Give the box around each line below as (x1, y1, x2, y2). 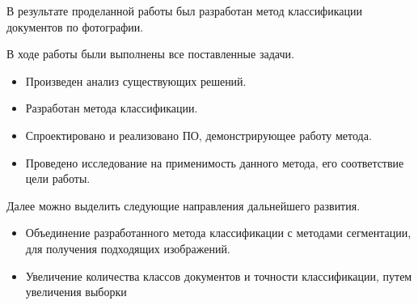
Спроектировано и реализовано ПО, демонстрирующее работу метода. (25, 126, 372, 143)
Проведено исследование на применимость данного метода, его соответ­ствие (25, 154, 404, 171)
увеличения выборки (25, 283, 127, 300)
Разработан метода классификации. (25, 100, 198, 116)
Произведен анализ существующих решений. (25, 72, 247, 89)
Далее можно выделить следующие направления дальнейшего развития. (6, 197, 361, 214)
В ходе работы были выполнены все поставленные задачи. (6, 45, 294, 62)
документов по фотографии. (6, 18, 144, 35)
